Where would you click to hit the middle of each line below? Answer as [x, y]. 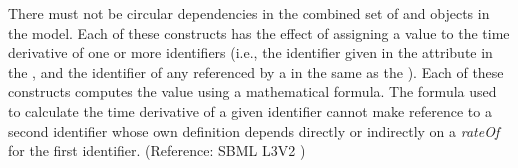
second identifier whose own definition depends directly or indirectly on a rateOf [254, 130]
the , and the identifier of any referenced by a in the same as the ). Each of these [256, 71]
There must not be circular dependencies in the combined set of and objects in [249, 13]
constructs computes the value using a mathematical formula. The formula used [252, 91]
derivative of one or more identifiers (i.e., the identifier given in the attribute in [250, 52]
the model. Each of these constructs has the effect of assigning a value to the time [259, 32]
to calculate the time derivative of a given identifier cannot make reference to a [250, 110]
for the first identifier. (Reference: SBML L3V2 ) [157, 150]
